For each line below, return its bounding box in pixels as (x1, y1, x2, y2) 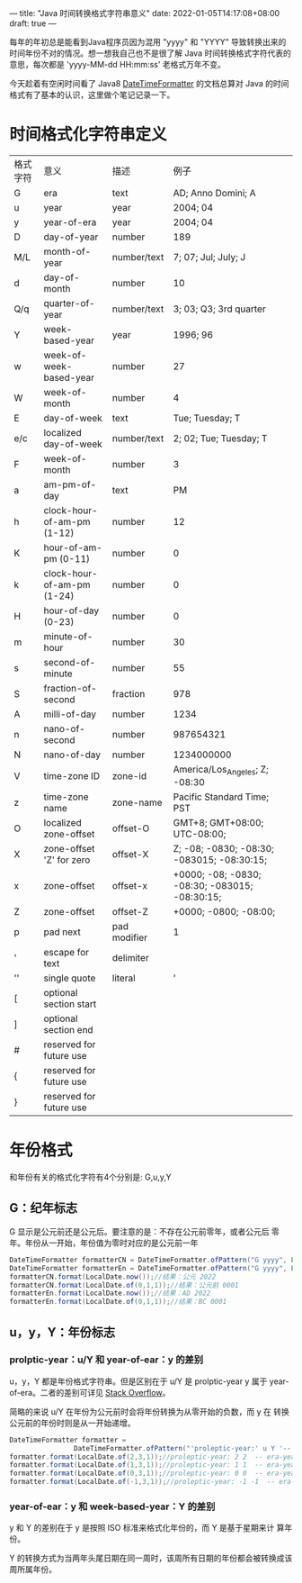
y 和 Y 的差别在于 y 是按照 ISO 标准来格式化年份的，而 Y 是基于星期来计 (9, 1523, 275, 1533)
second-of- (43, 656, 96, 668)
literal (111, 972, 137, 984)
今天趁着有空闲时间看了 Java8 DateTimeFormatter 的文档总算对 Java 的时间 (9, 78, 289, 88)
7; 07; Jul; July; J (173, 250, 246, 263)
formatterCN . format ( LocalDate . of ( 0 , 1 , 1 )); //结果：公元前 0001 (9, 1280, 239, 1289)
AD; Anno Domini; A (173, 186, 256, 199)
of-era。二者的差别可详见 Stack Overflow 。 (9, 1387, 171, 1398)
